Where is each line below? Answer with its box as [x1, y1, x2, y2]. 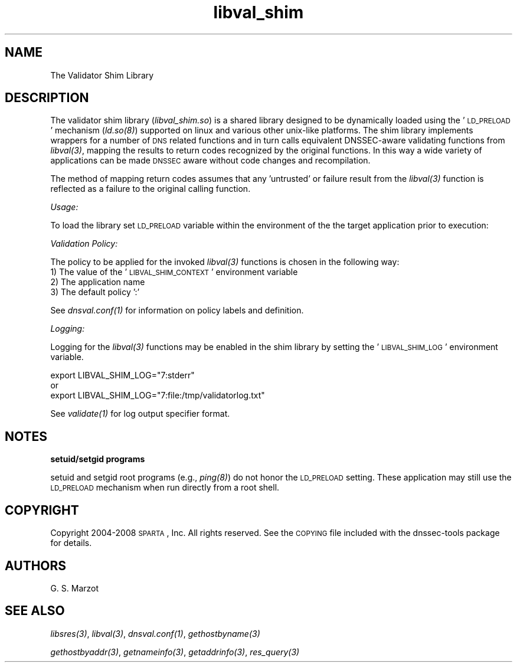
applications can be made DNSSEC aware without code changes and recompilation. [50, 155, 371, 166]
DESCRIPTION [5, 90, 89, 106]
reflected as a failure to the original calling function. [50, 184, 251, 194]
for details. [50, 538, 92, 548]
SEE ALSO [5, 603, 65, 619]
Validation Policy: [50, 238, 118, 249]
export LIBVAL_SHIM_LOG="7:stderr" [50, 370, 195, 381]
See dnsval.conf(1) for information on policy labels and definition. [50, 305, 304, 316]
